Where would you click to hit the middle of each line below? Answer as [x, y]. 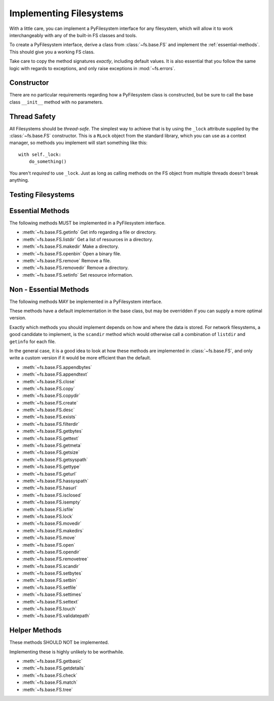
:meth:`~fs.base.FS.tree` [47, 689]
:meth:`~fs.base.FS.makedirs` [53, 530]
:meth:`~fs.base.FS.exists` [49, 417]
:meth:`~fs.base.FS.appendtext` [55, 374]
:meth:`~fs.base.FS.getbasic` [53, 661]
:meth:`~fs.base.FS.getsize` [51, 452]
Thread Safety [32, 116]
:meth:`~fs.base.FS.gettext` [51, 438]
